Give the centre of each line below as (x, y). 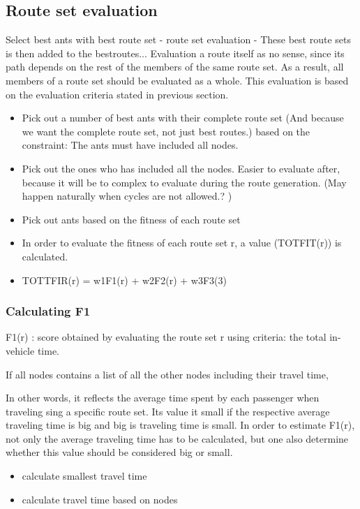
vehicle (20, 350)
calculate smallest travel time (84, 476)
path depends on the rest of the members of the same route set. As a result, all (175, 67)
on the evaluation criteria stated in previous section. (117, 94)
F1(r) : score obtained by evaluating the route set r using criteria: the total (166, 337)
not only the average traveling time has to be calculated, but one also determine (177, 438)
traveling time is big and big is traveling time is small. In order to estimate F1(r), (180, 425)
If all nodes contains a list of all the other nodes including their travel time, (167, 374)
